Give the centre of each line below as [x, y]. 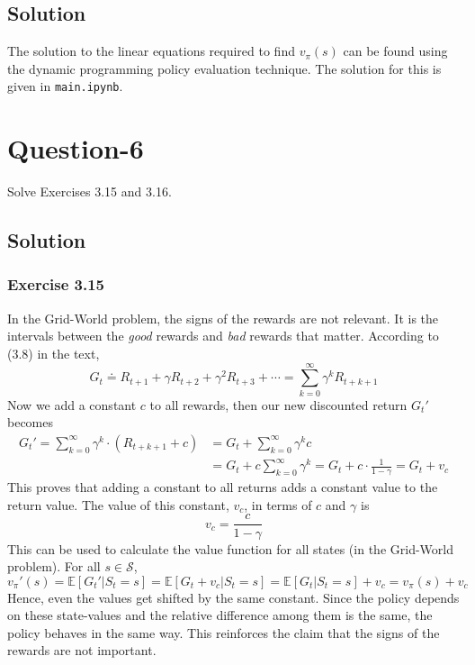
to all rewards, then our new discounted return [278, 404]
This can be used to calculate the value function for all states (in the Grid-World [230, 548]
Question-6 [76, 148]
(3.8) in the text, [54, 353]
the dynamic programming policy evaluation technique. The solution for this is [224, 68]
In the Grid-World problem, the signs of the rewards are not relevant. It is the [223, 318]
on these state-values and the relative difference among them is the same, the [220, 615]
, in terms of [278, 504]
